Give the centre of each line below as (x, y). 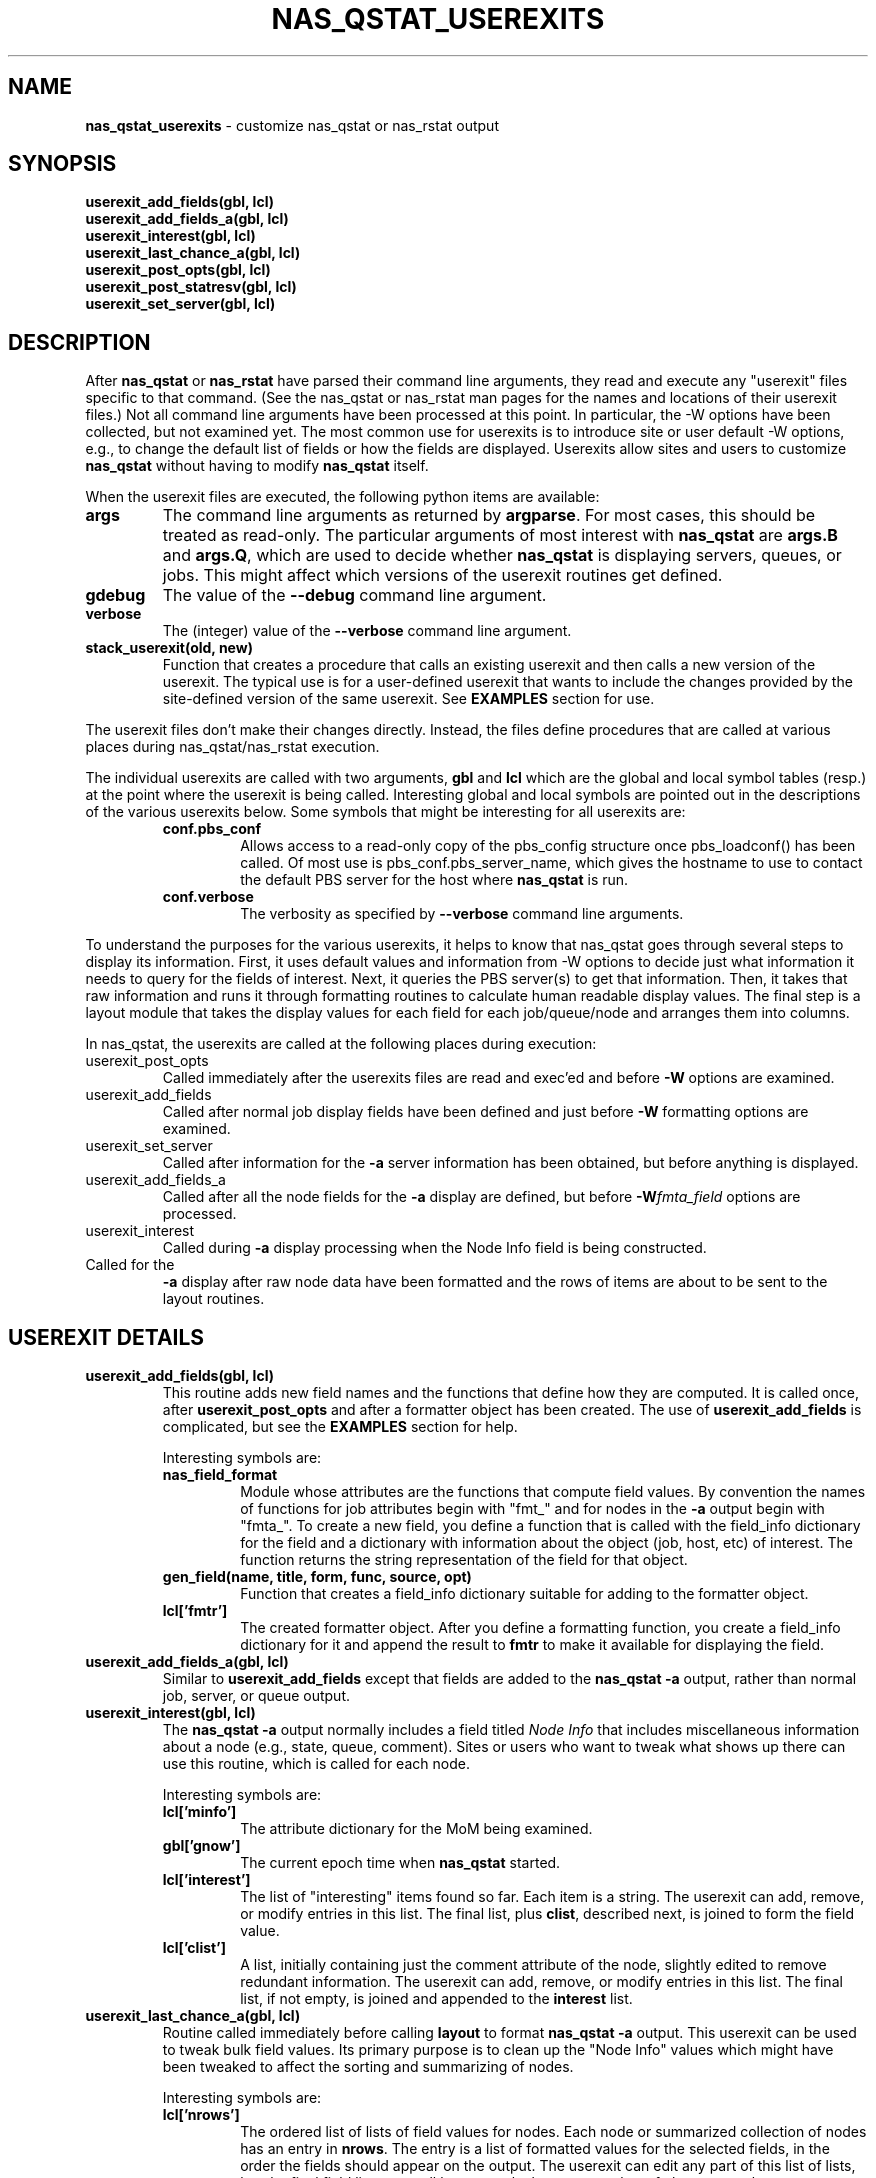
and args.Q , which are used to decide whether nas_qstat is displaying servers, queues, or (502, 555)
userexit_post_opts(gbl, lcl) (178, 270)
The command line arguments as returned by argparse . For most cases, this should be (489, 515)
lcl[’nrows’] (201, 2115)
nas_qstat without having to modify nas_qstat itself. (257, 466)
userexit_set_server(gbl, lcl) (180, 304)
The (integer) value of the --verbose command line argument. (367, 631)
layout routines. (213, 1299)
